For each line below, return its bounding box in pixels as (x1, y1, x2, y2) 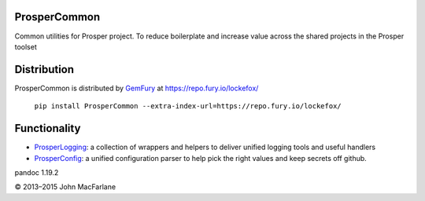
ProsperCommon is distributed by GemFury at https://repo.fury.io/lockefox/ (14, 83, 259, 93)
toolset (14, 42, 37, 51)
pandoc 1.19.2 (14, 167, 59, 177)
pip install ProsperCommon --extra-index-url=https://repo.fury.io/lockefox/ (34, 102, 342, 111)
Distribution (14, 63, 75, 76)
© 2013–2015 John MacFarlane (14, 182, 116, 192)
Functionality (14, 122, 81, 135)
